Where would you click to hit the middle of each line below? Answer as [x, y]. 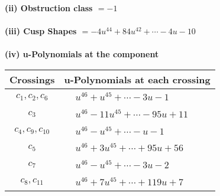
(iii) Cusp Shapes [41, 31]
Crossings [32, 79]
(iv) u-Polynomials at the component [82, 54]
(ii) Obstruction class [49, 8]
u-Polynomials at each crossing [137, 79]
